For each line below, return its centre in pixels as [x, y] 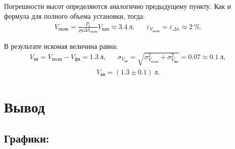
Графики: [27, 138]
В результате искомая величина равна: [61, 46]
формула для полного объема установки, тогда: [74, 16]
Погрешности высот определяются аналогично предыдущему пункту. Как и [117, 6]
